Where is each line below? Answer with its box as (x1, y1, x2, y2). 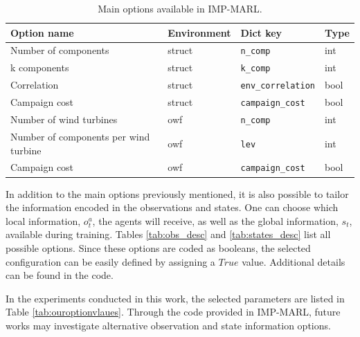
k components (10, 60, 69, 75)
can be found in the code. (6, 268, 114, 282)
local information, (6, 213, 81, 228)
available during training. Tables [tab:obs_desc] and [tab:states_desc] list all (6, 227, 331, 242)
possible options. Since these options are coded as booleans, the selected (6, 240, 311, 255)
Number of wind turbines (10, 112, 118, 127)
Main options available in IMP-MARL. (98, 1, 262, 15)
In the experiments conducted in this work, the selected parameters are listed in (6, 291, 345, 305)
